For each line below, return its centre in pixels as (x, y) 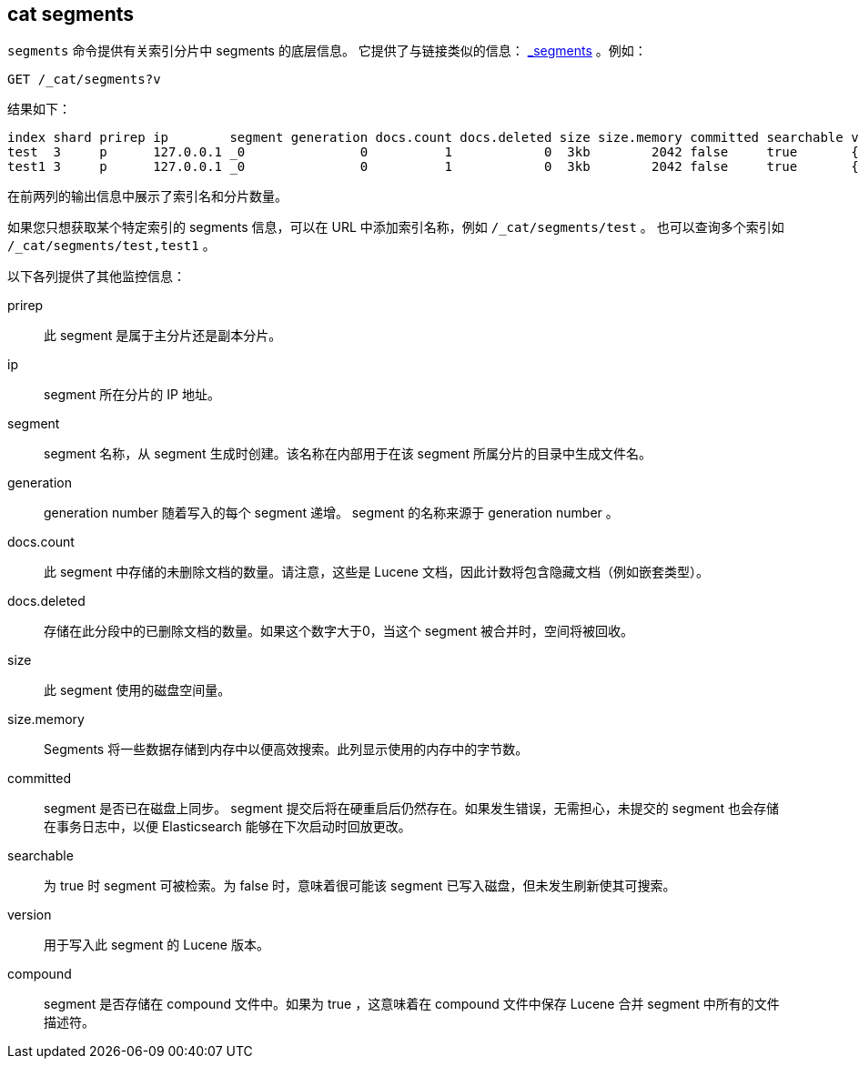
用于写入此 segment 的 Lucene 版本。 (157, 945)
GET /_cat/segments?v (84, 80)
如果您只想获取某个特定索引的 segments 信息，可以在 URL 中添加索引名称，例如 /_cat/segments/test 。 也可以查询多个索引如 (396, 227)
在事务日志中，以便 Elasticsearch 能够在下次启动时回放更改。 (227, 827)
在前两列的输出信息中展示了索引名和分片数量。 (147, 196)
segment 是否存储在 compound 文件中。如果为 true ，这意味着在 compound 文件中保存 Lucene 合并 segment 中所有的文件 (412, 1004)
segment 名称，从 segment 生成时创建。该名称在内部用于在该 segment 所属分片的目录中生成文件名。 (348, 454)
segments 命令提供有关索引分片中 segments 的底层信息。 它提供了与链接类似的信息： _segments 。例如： (327, 51)
